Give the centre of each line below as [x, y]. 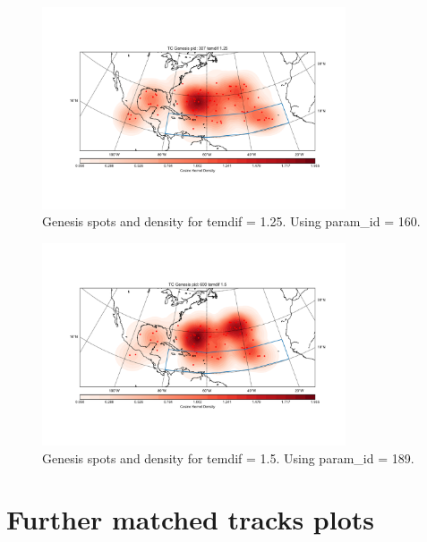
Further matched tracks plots [191, 519]
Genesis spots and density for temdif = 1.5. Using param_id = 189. [228, 457]
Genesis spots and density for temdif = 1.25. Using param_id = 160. [231, 221]
